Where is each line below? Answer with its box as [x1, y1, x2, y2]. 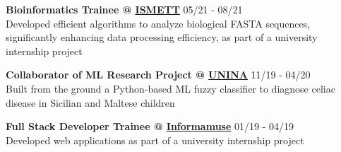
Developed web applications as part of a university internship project [6, 132, 304, 147]
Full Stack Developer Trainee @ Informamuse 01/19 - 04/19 [6, 119, 294, 134]
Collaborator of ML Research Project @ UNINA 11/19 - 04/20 [6, 67, 311, 82]
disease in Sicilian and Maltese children [6, 95, 175, 110]
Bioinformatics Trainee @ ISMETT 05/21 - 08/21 [6, 2, 243, 16]
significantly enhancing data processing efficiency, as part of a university [6, 30, 318, 45]
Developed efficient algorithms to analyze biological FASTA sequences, [6, 16, 311, 30]
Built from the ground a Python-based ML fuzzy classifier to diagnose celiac [6, 81, 335, 95]
